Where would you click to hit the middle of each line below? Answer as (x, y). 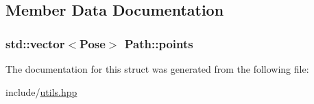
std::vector (35, 43)
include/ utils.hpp (41, 91)
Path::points (159, 43)
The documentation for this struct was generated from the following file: (157, 69)
